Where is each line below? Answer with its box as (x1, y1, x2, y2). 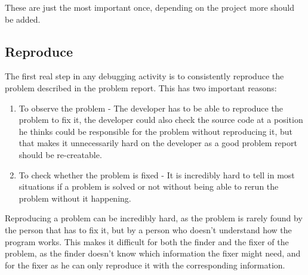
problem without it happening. (19, 191, 131, 204)
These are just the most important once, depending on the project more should (5, 1, 295, 13)
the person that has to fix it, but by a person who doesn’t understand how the (5, 223, 292, 236)
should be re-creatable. (19, 148, 102, 160)
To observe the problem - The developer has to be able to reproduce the (19, 101, 283, 114)
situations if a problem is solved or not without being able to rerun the (19, 180, 279, 193)
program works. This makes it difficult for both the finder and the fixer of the (5, 235, 289, 248)
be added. (5, 13, 41, 25)
